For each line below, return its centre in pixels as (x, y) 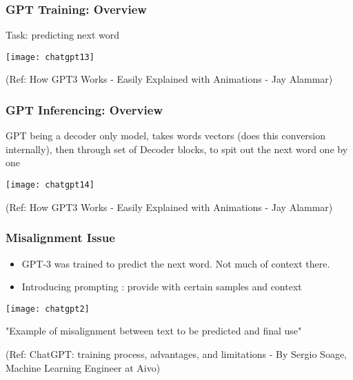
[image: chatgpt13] (50, 57)
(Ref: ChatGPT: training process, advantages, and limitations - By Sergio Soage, (176, 353)
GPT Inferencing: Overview (84, 109)
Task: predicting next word (63, 35)
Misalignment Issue (60, 238)
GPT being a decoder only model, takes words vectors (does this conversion (166, 136)
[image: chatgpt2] (48, 309)
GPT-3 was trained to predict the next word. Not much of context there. (176, 263)
